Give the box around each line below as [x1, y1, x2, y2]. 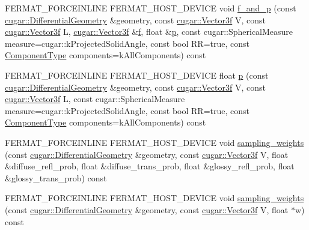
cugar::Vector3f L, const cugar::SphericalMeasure [5, 92, 185, 105]
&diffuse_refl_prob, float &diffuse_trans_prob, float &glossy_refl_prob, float [5, 160, 295, 172]
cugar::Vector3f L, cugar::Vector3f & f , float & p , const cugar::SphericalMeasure [5, 25, 293, 38]
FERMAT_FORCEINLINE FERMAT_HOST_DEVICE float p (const [5, 68, 269, 81]
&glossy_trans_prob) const [5, 171, 107, 184]
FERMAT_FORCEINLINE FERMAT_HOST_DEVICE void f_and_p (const [5, 2, 296, 14]
